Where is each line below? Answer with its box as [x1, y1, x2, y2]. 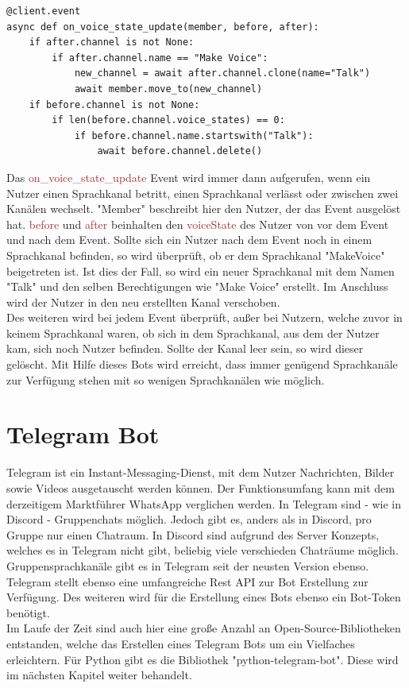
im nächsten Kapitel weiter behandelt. [6, 667, 192, 683]
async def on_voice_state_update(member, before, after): [6, 21, 319, 33]
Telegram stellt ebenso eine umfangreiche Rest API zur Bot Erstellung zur [6, 573, 368, 589]
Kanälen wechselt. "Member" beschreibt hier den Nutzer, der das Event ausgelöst [6, 200, 401, 217]
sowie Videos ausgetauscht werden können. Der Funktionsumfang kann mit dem [6, 479, 395, 496]
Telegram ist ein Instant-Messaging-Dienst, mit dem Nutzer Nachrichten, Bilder [6, 464, 395, 481]
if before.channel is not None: [29, 99, 200, 110]
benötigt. [6, 604, 50, 620]
